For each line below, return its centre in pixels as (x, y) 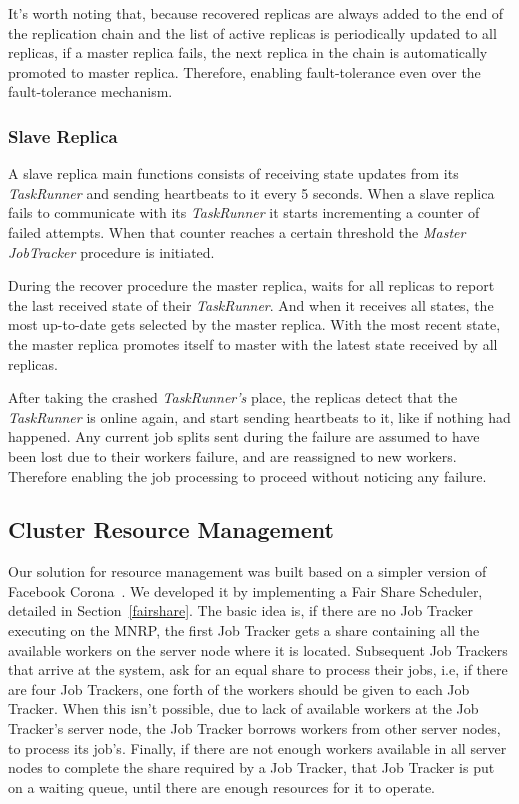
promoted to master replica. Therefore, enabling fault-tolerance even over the (244, 71)
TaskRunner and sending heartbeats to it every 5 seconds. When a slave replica (251, 192)
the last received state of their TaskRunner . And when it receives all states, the (251, 304)
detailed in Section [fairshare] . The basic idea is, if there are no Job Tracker (241, 610)
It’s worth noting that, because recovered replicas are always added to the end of (256, 13)
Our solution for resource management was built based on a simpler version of (247, 571)
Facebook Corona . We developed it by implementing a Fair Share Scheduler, (245, 590)
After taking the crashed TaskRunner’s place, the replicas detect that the (233, 397)
